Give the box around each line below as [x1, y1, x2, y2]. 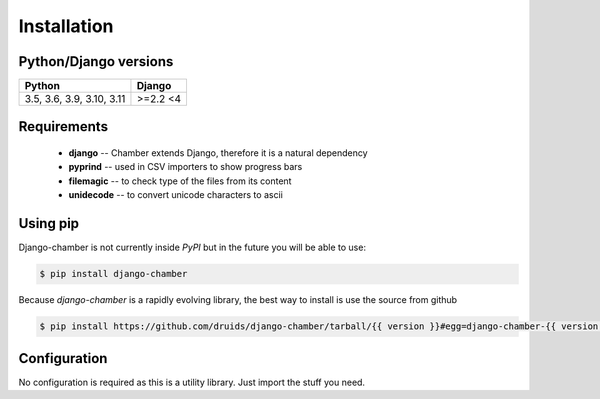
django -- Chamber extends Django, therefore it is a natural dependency [68, 147, 369, 159]
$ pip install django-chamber [39, 268, 188, 280]
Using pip [18, 215, 80, 232]
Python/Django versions [18, 53, 174, 70]
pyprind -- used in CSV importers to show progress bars [68, 161, 303, 173]
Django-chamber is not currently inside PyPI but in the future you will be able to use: [18, 241, 367, 254]
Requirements [18, 118, 109, 135]
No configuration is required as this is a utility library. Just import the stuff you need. [18, 376, 365, 388]
